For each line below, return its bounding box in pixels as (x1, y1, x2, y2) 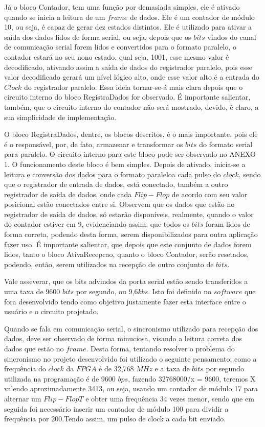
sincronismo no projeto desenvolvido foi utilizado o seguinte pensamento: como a (4, 353, 257, 364)
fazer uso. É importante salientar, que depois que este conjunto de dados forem (4, 239, 252, 249)
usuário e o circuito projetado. (4, 306, 99, 317)
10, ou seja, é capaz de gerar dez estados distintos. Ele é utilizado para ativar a (4, 21, 252, 32)
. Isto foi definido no (148, 286, 212, 297)
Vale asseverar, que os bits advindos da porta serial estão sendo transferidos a (4, 276, 248, 287)
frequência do (4, 363, 46, 374)
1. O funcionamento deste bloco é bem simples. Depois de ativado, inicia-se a (4, 158, 246, 169)
